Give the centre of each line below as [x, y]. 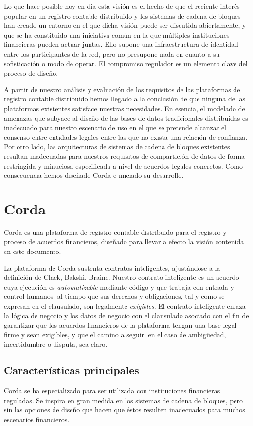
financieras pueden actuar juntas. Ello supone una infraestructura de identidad [121, 44]
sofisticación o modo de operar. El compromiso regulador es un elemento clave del [126, 63]
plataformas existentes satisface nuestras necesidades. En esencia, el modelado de [125, 108]
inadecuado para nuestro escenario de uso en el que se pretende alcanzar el [115, 127]
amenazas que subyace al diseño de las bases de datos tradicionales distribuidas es [126, 118]
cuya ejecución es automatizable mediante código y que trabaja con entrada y [119, 286]
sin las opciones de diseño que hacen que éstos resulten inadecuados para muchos [125, 410]
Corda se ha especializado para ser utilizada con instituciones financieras [112, 391]
